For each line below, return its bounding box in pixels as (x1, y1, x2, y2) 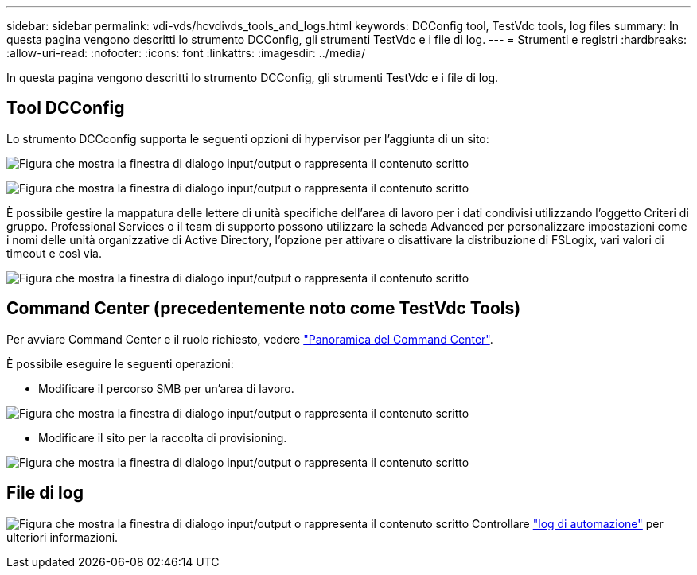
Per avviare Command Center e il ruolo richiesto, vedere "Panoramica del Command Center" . (6, 332, 493, 346)
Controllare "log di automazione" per (472, 516, 664, 530)
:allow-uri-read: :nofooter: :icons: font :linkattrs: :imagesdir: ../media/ (6, 46, 366, 60)
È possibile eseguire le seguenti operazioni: (6, 356, 234, 371)
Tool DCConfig (6, 98, 125, 118)
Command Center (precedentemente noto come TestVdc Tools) (6, 298, 521, 319)
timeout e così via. (6, 246, 102, 260)
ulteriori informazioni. (6, 530, 119, 544)
